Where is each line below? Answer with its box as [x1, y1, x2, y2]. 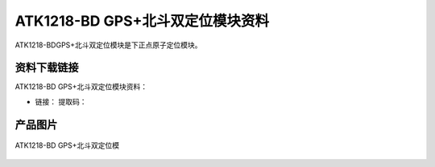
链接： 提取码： [35, 96, 87, 106]
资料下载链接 [14, 61, 79, 75]
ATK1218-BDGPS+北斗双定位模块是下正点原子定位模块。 [14, 40, 202, 50]
